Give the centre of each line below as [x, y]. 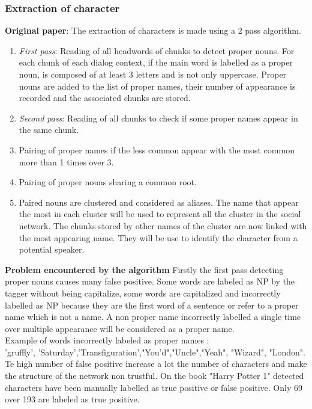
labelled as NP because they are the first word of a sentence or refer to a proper [152, 305]
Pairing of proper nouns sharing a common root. [108, 182]
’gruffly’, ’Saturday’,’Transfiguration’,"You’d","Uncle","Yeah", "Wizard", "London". [155, 352]
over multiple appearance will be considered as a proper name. [120, 328]
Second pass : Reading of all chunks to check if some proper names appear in [158, 118]
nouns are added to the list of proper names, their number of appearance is [157, 86]
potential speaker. [52, 249]
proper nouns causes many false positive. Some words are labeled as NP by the [150, 281]
